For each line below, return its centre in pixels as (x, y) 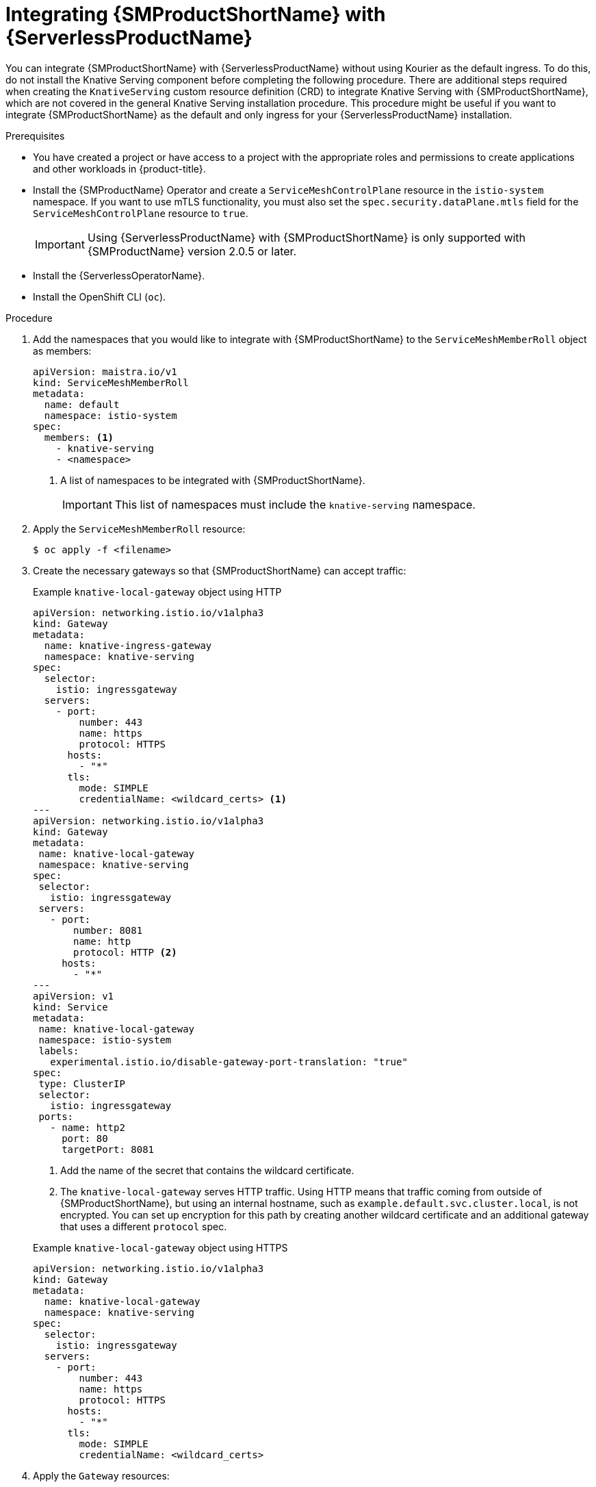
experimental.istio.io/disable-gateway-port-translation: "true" (229, 1062)
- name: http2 (88, 1127)
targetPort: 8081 (108, 1149)
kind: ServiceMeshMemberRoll (111, 382)
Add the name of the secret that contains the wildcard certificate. (207, 1170)
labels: (59, 1051)
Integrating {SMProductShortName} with (196, 14)
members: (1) (79, 437)
